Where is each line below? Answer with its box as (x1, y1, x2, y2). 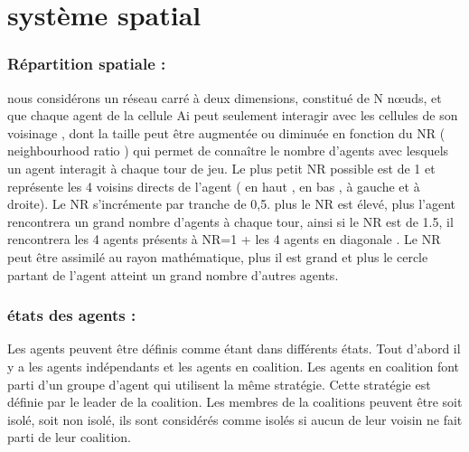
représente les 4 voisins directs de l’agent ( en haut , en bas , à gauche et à (7, 176, 420, 195)
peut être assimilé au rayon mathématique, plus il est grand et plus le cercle (7, 247, 428, 266)
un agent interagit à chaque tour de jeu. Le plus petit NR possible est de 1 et (7, 158, 436, 177)
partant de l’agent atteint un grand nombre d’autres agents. (7, 265, 339, 284)
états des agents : (7, 304, 136, 326)
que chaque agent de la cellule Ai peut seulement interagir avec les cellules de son (7, 106, 458, 125)
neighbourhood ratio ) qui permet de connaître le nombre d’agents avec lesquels (7, 141, 449, 160)
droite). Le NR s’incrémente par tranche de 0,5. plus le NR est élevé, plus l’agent (7, 194, 456, 213)
